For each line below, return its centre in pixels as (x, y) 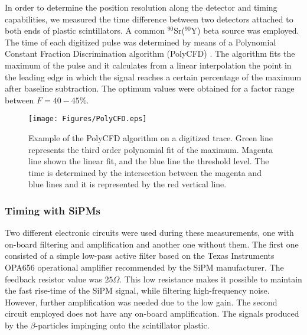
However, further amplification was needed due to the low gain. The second (141, 302)
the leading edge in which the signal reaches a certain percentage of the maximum (153, 77)
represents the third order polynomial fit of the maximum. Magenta (151, 149)
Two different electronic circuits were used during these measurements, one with (149, 232)
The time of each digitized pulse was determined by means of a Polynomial (141, 42)
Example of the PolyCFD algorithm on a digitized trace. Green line (151, 138)
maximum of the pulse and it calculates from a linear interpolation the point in (148, 65)
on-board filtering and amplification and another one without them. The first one (152, 244)
